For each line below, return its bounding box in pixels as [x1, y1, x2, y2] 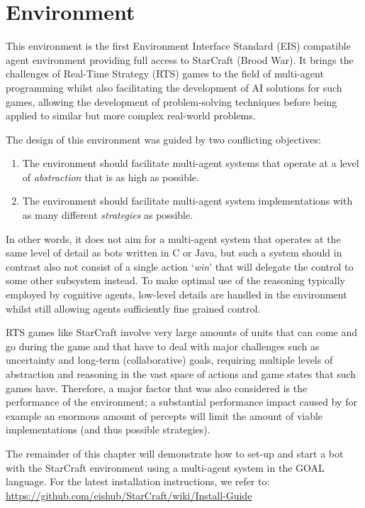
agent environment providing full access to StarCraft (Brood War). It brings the [6, 52, 354, 67]
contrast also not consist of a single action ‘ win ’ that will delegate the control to [6, 259, 354, 274]
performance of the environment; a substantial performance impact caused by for [6, 394, 357, 409]
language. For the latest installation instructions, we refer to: [6, 474, 270, 489]
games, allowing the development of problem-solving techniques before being [6, 94, 337, 109]
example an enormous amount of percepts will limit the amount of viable [6, 408, 323, 423]
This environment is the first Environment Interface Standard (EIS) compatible [6, 38, 351, 53]
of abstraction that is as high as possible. [22, 169, 199, 184]
